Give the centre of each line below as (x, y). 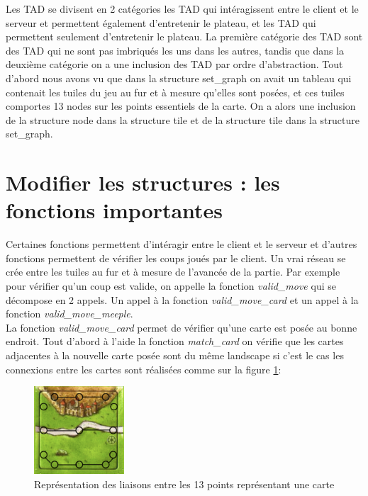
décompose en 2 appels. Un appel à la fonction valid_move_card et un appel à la (182, 299)
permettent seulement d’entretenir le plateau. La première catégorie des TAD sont (184, 36)
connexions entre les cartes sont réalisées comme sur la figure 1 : (144, 369)
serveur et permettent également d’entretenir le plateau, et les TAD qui (161, 22)
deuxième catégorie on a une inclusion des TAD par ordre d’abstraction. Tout (174, 64)
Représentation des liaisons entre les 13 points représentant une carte (184, 484)
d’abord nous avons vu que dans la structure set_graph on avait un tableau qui (179, 78)
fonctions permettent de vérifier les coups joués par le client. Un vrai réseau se (176, 258)
